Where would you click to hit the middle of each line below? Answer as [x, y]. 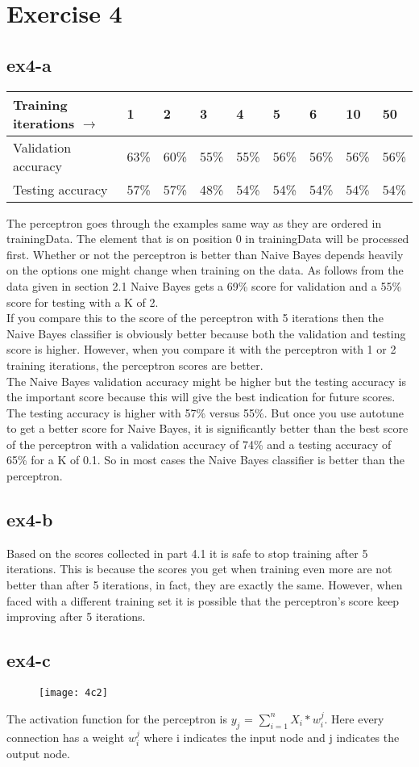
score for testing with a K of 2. [83, 302]
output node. [38, 753]
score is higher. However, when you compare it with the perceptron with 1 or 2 [201, 349]
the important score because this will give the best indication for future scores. [201, 397]
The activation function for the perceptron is [117, 718]
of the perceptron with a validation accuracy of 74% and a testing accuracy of [199, 444]
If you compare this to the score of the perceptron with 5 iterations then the [195, 318]
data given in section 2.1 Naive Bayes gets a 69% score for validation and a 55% [204, 285]
